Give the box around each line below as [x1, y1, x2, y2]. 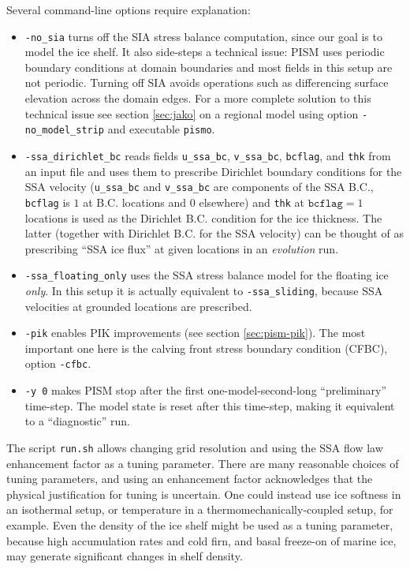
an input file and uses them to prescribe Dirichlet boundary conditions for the [24, 163, 402, 179]
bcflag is [24, 193, 70, 210]
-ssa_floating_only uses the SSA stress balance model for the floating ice [24, 267, 389, 283]
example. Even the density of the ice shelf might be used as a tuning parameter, [6, 516, 393, 533]
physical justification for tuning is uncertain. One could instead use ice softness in [6, 485, 401, 502]
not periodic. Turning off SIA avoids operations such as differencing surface [24, 74, 389, 91]
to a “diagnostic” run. [24, 413, 130, 429]
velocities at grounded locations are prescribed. [24, 298, 252, 314]
